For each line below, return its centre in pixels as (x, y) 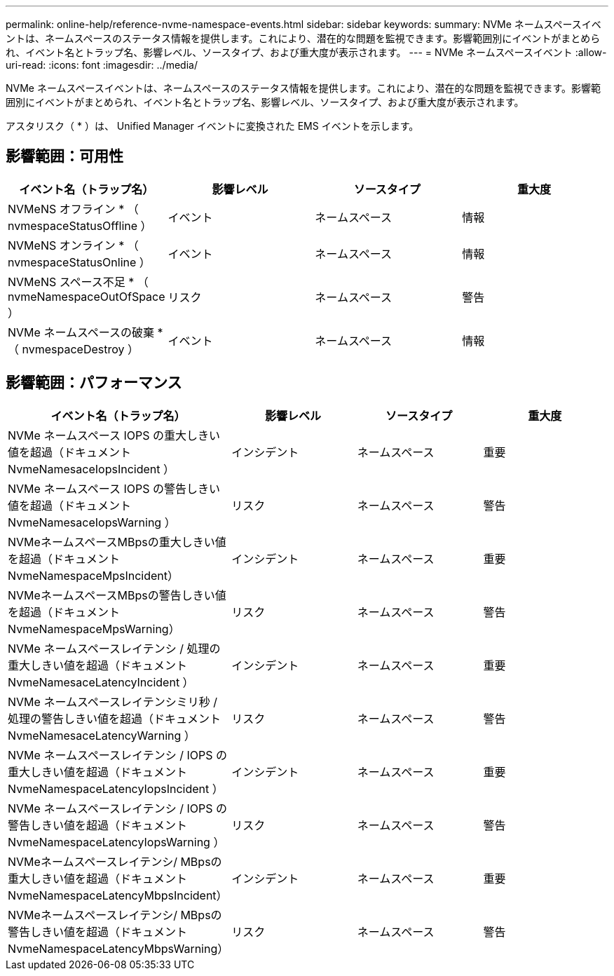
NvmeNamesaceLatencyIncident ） (101, 682)
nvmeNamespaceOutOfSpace (87, 296)
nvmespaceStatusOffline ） (80, 225)
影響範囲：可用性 (64, 156)
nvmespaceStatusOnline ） (79, 262)
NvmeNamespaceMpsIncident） (93, 575)
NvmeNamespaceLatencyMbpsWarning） (118, 948)
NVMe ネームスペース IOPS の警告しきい (114, 488)
